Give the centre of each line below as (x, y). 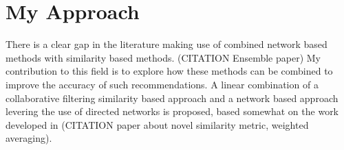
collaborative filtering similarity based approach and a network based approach (172, 98)
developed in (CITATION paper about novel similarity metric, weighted (157, 124)
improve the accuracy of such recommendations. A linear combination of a (162, 84)
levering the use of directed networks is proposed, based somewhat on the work (172, 111)
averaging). (29, 138)
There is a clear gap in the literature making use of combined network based (166, 44)
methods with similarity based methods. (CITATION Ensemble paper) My (163, 57)
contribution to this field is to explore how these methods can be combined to (169, 71)
